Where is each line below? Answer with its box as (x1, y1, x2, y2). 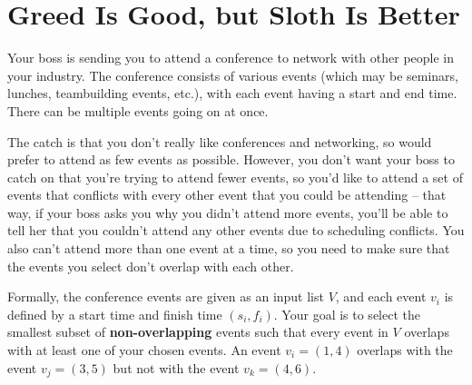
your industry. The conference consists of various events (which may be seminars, (7, 65, 458, 84)
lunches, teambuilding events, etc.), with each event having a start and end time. (7, 84, 457, 103)
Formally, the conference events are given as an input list (7, 287, 324, 306)
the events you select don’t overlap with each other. (7, 256, 294, 275)
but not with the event (113, 358, 240, 377)
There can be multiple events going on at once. (7, 101, 269, 120)
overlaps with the (357, 341, 453, 360)
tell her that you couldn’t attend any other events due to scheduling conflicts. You (7, 221, 465, 240)
